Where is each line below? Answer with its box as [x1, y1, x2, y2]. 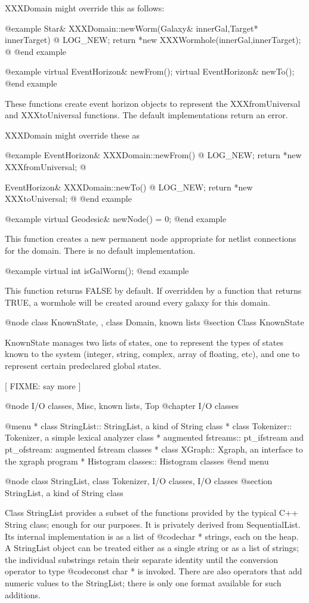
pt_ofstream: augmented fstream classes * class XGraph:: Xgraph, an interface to [5, 443, 303, 456]
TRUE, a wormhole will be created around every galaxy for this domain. [5, 296, 270, 308]
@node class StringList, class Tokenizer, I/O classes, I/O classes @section [5, 475, 273, 487]
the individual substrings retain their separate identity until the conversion [5, 553, 278, 565]
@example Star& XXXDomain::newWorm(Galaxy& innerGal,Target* [5, 21, 258, 34]
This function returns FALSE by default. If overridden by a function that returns [5, 284, 302, 297]
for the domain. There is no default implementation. [5, 244, 196, 256]
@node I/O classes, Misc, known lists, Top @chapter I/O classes [5, 399, 239, 412]
